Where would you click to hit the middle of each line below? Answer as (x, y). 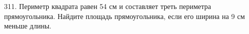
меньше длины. (28, 26)
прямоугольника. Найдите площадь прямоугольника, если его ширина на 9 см (124, 16)
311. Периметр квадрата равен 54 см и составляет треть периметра (108, 6)
